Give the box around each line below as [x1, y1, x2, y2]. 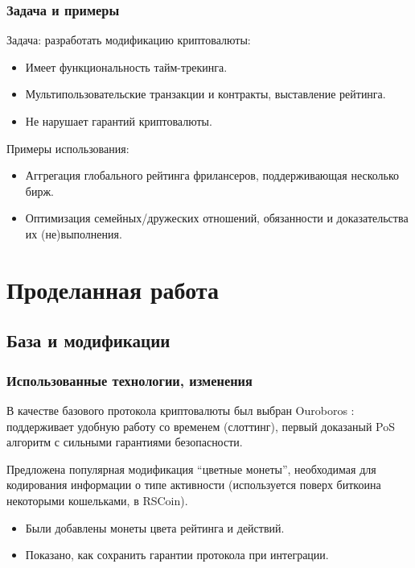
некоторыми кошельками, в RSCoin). [6, 491, 188, 508]
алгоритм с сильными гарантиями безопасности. [6, 433, 243, 450]
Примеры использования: [6, 139, 129, 156]
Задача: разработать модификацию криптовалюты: [6, 31, 251, 48]
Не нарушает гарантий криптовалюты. [25, 113, 212, 129]
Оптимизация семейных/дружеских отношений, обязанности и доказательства [25, 209, 409, 226]
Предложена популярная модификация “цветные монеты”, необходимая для [6, 460, 376, 477]
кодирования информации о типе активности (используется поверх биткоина [6, 476, 381, 493]
